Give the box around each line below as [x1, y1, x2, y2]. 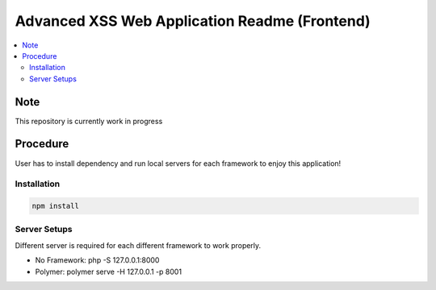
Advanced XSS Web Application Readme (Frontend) [15, 12, 371, 30]
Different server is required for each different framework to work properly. [15, 240, 262, 250]
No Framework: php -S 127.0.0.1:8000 [35, 255, 160, 265]
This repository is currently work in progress [15, 116, 163, 126]
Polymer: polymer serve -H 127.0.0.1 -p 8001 [35, 267, 182, 276]
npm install [31, 201, 80, 211]
